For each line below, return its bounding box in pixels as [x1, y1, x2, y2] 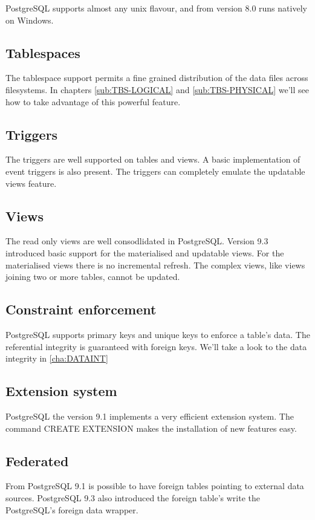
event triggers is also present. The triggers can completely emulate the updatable [5, 164, 305, 177]
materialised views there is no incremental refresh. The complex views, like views [5, 258, 305, 271]
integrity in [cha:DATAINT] [5, 352, 108, 365]
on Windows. [5, 13, 54, 26]
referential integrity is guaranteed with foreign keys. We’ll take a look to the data [5, 340, 307, 353]
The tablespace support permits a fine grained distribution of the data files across [5, 71, 308, 84]
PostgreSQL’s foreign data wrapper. [5, 503, 138, 516]
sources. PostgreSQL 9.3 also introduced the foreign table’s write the [5, 491, 260, 504]
